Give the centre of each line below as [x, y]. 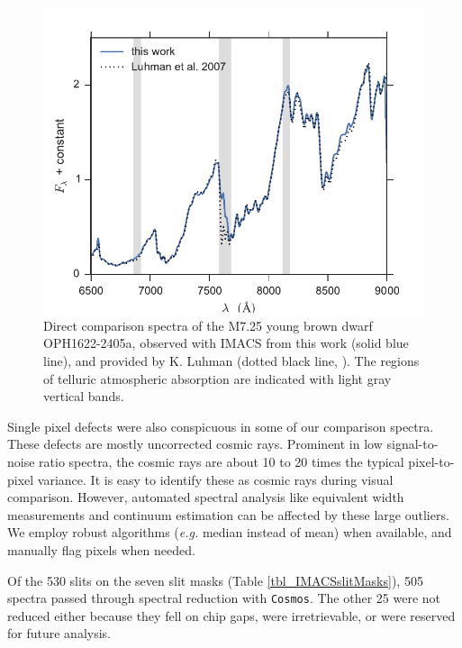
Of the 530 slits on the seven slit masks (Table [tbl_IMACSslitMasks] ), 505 [215, 580]
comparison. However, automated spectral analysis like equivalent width [206, 497]
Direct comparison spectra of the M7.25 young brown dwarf [208, 325]
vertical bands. [84, 396]
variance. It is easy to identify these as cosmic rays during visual [215, 479]
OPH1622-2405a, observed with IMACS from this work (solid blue [226, 343]
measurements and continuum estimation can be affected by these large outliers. [228, 514]
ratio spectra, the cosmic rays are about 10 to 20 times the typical [222, 461]
